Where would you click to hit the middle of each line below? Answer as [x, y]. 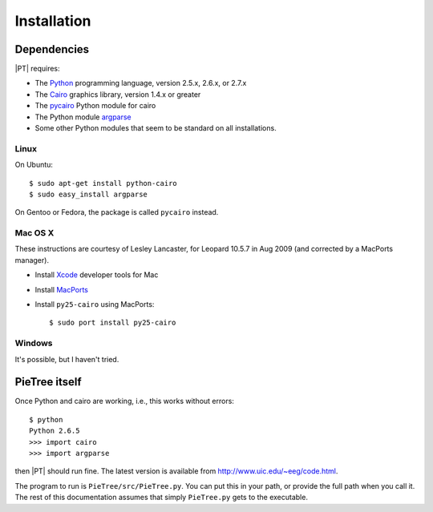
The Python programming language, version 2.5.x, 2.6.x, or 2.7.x [141, 83]
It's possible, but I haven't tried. [67, 359]
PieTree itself [48, 382]
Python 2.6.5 [55, 431]
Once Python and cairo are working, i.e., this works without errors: [124, 401]
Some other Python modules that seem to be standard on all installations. [156, 128]
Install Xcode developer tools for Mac [97, 275]
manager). [32, 260]
